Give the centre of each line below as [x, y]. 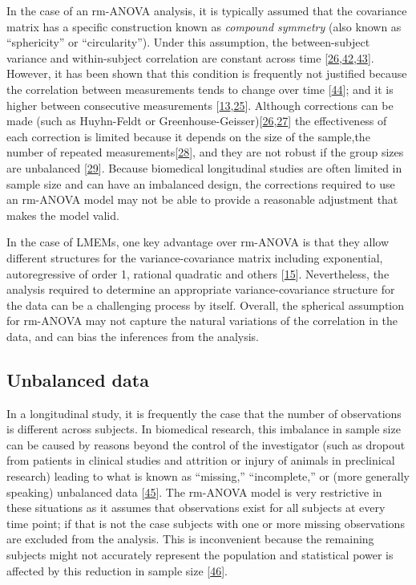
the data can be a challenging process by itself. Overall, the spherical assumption [206, 305]
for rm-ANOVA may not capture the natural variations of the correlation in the [202, 321]
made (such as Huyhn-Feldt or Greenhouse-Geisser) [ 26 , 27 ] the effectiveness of [197, 121]
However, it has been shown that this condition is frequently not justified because [207, 73]
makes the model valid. [63, 215]
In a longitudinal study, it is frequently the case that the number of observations [204, 413]
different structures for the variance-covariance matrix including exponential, [195, 257]
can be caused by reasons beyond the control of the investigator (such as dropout [206, 444]
